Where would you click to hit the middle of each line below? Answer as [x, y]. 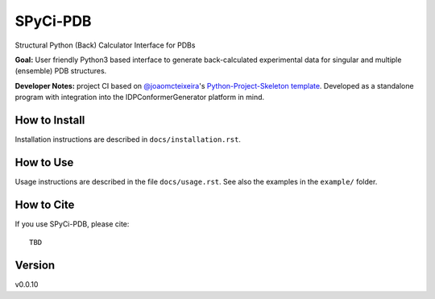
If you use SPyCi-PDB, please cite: [72, 224]
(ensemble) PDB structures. [61, 71]
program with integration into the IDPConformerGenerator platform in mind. [140, 98]
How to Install [50, 120]
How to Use [44, 162]
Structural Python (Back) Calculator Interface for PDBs [105, 45]
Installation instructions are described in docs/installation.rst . [128, 139]
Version [35, 266]
